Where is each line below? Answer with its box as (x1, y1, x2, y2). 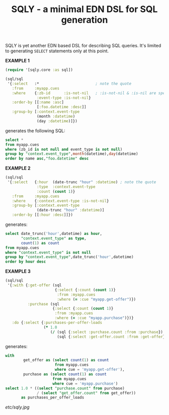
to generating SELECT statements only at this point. (5, 48, 109, 54)
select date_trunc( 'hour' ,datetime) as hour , (5, 231, 102, 236)
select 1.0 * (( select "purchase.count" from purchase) (5, 386, 125, 391)
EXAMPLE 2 (5, 165, 31, 172)
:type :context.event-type (37, 184, 96, 189)
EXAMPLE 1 (5, 58, 30, 64)
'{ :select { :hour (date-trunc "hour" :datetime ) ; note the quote (7, 180, 156, 185)
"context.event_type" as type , (21, 235, 87, 241)
